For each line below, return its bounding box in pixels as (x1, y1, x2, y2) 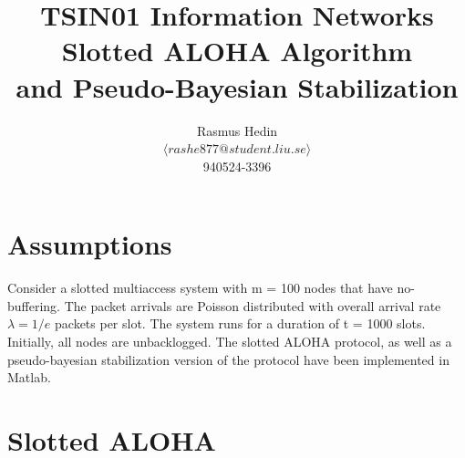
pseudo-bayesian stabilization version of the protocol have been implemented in (7, 349, 449, 369)
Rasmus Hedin (196, 120, 278, 140)
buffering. (7, 296, 61, 315)
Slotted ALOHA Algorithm (61, 32, 413, 69)
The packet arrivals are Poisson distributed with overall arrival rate (64, 296, 441, 315)
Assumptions (7, 225, 172, 263)
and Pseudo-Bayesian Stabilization (15, 68, 459, 105)
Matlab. (7, 368, 51, 387)
